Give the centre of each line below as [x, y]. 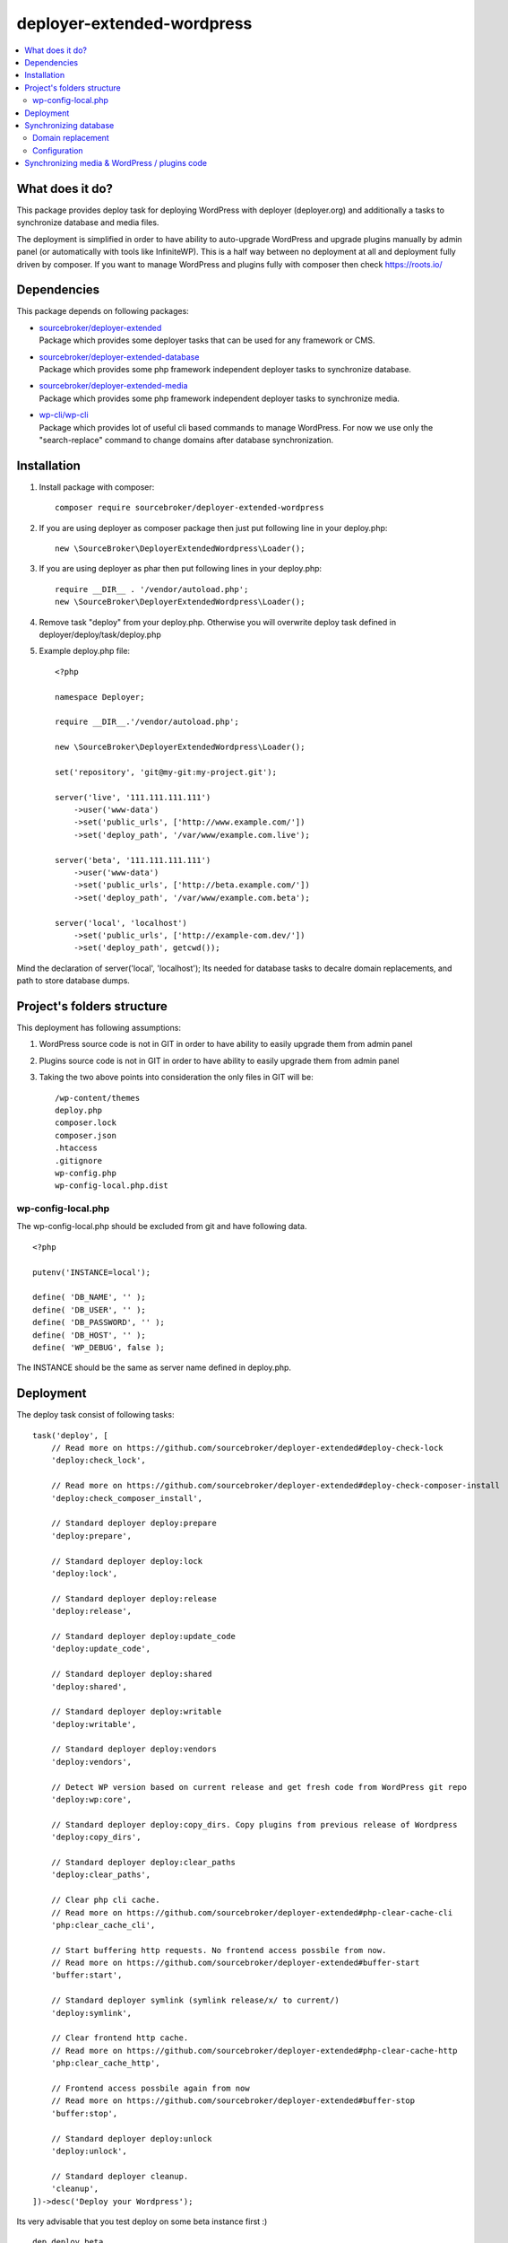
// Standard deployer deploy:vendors [133, 1749]
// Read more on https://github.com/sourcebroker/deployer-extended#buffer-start [235, 1963]
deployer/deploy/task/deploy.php [100, 634]
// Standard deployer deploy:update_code [143, 1636]
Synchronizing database [69, 125]
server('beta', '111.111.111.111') [133, 860]
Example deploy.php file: [84, 651]
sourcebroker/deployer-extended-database [119, 357]
